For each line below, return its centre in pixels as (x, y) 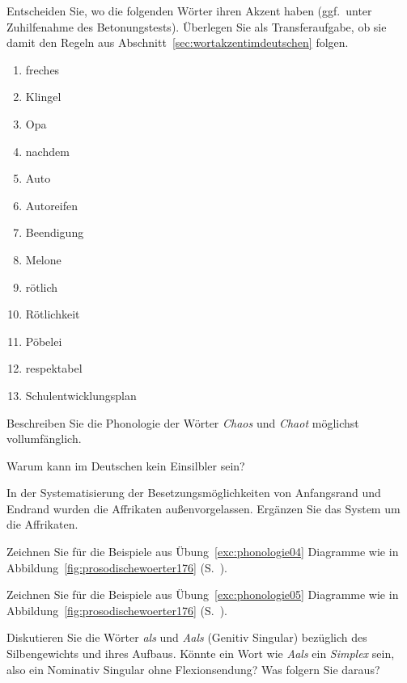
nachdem (47, 151)
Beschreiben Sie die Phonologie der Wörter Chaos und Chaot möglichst (183, 422)
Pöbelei (44, 341)
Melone (43, 259)
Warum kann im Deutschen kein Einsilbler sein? (126, 465)
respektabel (54, 368)
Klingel (43, 97)
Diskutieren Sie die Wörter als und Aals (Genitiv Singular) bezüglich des (187, 637)
